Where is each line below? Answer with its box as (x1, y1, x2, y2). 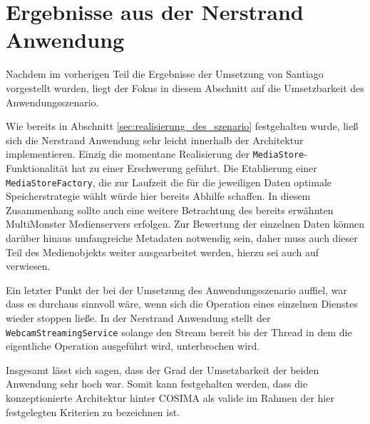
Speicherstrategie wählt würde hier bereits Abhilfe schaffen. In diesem (6, 188, 311, 203)
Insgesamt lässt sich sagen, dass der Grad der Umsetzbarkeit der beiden (6, 362, 319, 377)
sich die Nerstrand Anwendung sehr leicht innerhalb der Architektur (6, 132, 304, 147)
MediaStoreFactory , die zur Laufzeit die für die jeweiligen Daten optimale (6, 174, 332, 189)
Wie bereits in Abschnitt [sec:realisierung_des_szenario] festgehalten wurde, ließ (6, 118, 359, 133)
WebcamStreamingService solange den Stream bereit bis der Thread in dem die (6, 324, 352, 339)
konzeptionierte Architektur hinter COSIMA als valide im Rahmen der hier (6, 390, 334, 405)
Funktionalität (6, 160, 68, 175)
